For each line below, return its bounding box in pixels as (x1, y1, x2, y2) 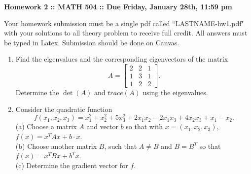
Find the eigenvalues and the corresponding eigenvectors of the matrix (15, 54, 228, 64)
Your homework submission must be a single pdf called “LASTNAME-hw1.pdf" (4, 18, 244, 28)
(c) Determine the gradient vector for (15, 160, 128, 170)
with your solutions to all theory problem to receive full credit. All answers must (4, 28, 248, 38)
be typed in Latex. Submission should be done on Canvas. (4, 37, 179, 47)
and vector (86, 121, 118, 132)
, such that (104, 140, 137, 151)
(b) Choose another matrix (15, 140, 97, 151)
